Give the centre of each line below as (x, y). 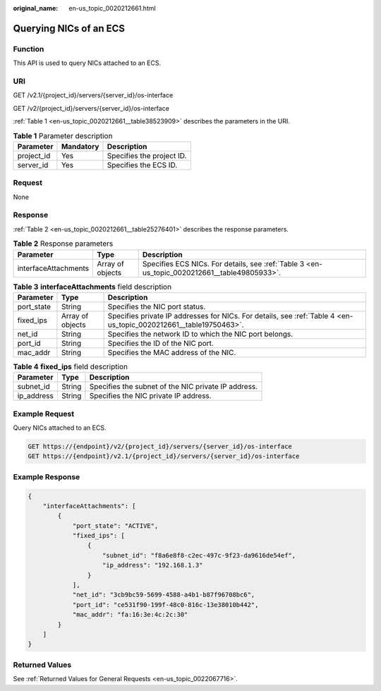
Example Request (43, 414)
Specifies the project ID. (147, 155)
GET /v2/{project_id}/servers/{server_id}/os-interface (91, 108)
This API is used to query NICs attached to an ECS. (87, 63)
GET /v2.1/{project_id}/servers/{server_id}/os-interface (93, 95)
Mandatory (80, 146)
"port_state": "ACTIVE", (115, 525)
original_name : (36, 8)
